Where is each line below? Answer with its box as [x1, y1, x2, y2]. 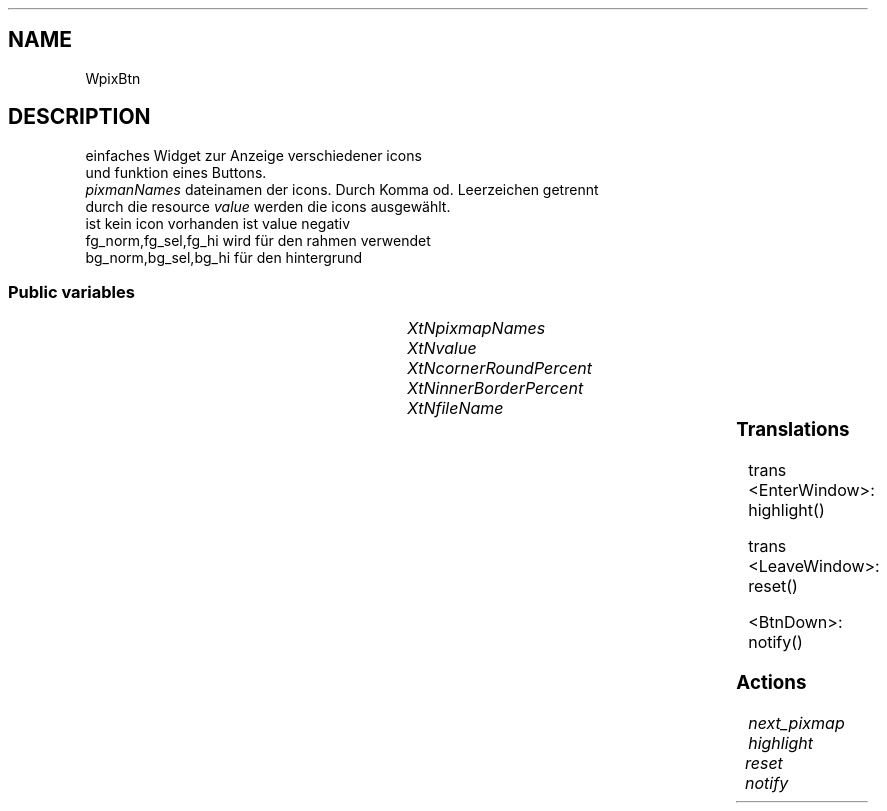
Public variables [8, 282, 135, 303]
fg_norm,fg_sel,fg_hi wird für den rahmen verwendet [85, 231, 431, 249]
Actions [736, 670, 807, 694]
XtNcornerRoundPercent [407, 358, 593, 379]
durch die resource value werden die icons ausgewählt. [85, 197, 451, 215]
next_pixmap [748, 712, 845, 733]
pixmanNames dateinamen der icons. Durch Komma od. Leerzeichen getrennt [85, 180, 599, 198]
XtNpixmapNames [407, 318, 546, 339]
